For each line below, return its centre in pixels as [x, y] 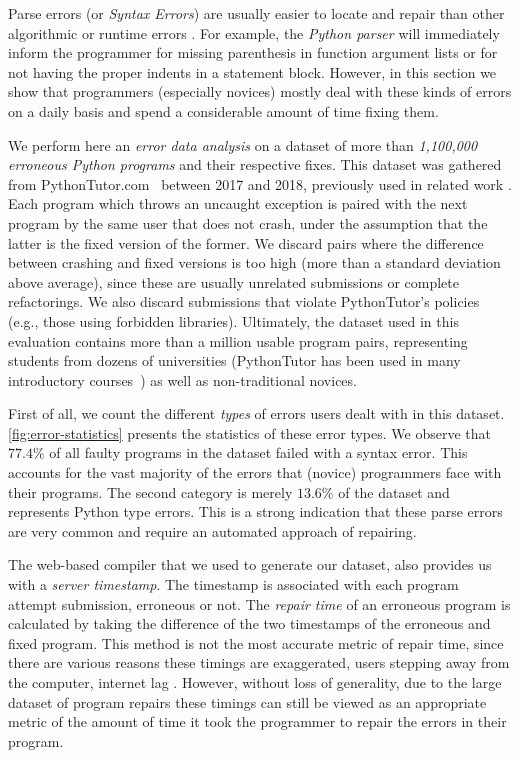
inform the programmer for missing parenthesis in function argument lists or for [253, 52]
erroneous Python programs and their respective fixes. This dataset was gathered [255, 164]
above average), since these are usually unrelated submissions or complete [233, 281]
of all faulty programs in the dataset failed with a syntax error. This [258, 452]
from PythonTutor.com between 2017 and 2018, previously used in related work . [260, 183]
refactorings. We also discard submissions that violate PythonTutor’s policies [244, 301]
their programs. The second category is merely [150, 491]
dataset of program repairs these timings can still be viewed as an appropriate [247, 701]
